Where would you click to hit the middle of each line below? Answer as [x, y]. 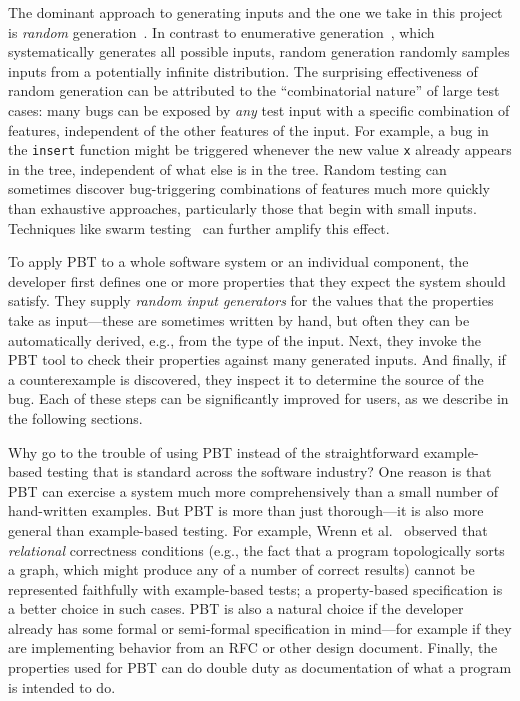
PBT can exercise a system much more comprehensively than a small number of [253, 490]
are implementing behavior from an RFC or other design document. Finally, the [253, 647]
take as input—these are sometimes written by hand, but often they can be [239, 319]
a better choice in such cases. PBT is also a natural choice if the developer [236, 608]
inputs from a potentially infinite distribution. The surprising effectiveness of [243, 70]
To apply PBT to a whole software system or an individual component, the [238, 261]
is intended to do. [62, 686]
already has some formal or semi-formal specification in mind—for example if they [260, 627]
